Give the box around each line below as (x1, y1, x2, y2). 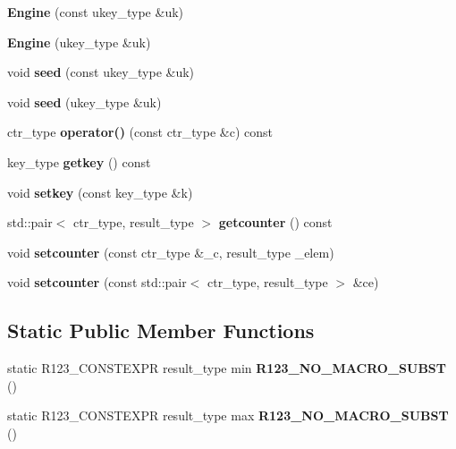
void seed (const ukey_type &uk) (7, 63, 195, 81)
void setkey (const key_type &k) (7, 182, 193, 201)
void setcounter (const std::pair (7, 273, 187, 292)
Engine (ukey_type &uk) (7, 32, 151, 51)
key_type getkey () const (7, 152, 151, 171)
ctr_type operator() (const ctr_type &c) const (7, 123, 273, 141)
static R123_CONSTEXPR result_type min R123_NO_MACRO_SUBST (7, 359, 446, 377)
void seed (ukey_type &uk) (7, 92, 162, 111)
